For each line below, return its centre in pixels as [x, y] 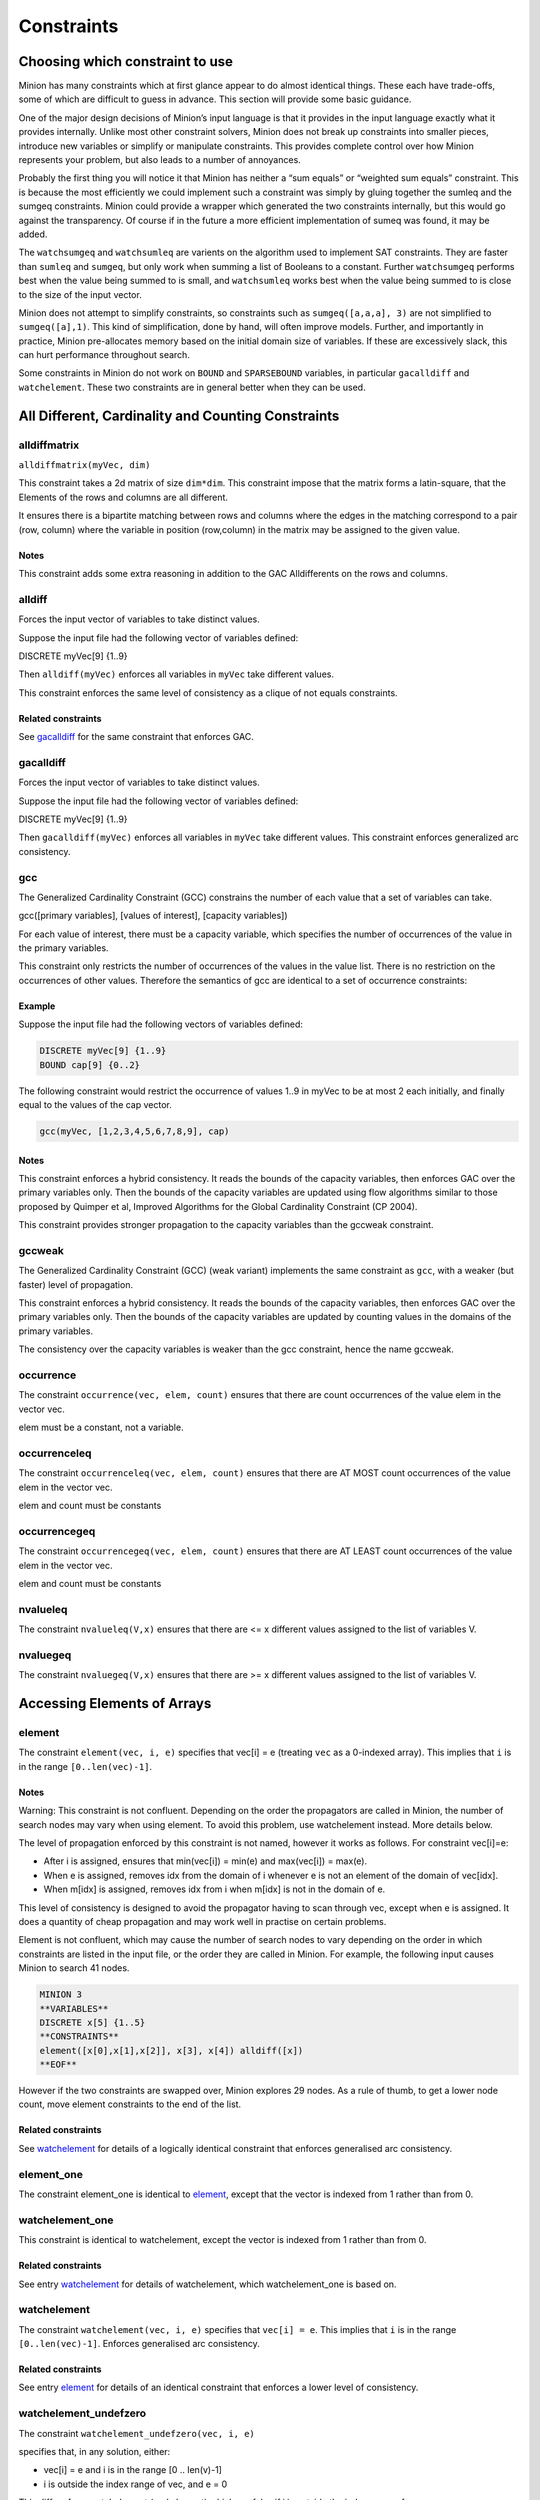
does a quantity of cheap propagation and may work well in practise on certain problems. [202, 1921]
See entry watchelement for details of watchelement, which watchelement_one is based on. [207, 2284]
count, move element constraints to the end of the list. [130, 2104]
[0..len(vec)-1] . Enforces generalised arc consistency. [139, 2344]
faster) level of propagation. [76, 1284]
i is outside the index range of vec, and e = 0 [135, 2484]
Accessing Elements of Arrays [115, 1703]
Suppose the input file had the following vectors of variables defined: [161, 1024]
